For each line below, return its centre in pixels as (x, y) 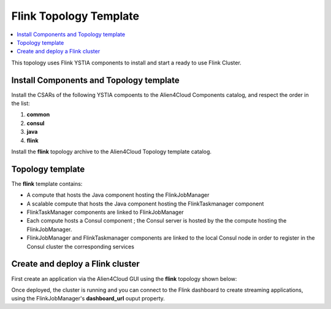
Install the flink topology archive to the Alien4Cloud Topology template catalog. (111, 151)
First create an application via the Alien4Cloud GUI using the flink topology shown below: (124, 278)
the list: (21, 104)
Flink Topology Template (75, 16)
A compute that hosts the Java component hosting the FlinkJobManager (118, 195)
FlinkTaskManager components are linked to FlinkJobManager (105, 212)
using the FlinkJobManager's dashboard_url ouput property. (88, 299)
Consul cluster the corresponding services (81, 246)
